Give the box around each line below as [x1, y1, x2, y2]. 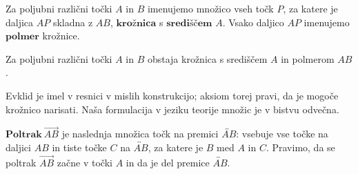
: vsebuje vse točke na [236, 126, 328, 141]
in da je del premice [126, 155, 210, 169]
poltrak [6, 155, 37, 169]
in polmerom [281, 51, 335, 66]
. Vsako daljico [222, 14, 284, 29]
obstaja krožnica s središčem [147, 51, 268, 66]
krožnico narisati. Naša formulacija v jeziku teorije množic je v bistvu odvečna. [6, 101, 339, 116]
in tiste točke [52, 139, 107, 154]
